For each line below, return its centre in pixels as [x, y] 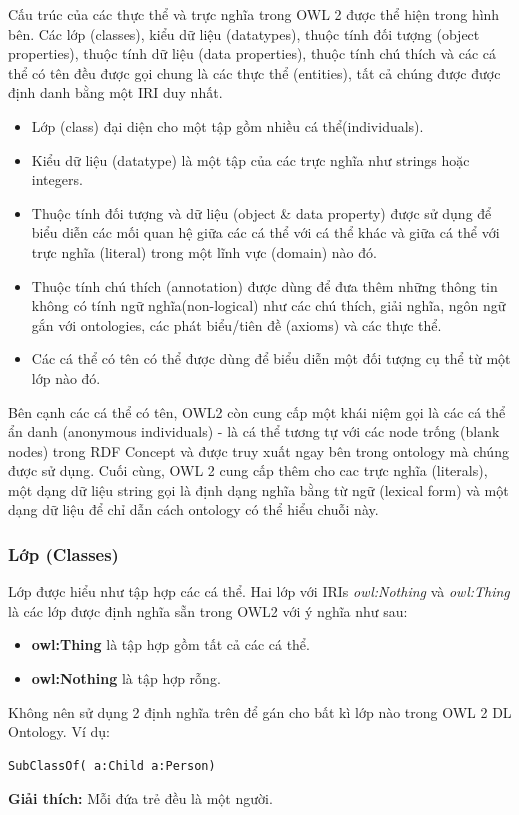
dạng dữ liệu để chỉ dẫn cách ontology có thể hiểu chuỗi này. [193, 509]
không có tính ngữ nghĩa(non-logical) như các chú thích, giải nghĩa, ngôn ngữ [268, 305]
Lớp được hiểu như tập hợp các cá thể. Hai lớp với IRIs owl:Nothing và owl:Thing [259, 591]
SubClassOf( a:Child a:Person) [112, 765]
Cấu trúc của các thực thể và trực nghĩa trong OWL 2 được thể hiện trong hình [254, 14]
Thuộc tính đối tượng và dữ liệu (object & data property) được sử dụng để [261, 212]
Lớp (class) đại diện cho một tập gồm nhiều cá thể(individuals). [227, 125]
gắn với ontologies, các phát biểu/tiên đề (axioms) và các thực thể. [236, 324]
